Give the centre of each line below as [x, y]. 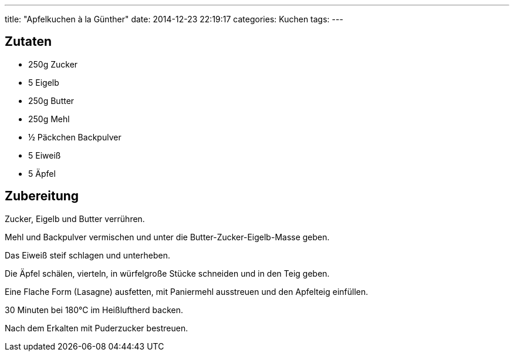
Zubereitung [42, 196]
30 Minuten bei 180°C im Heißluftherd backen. [94, 310]
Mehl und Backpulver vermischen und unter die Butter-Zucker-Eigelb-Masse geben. [167, 237]
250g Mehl [49, 119]
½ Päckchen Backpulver [75, 137]
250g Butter [51, 100]
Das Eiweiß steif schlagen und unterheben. [87, 255]
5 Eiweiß [45, 155]
